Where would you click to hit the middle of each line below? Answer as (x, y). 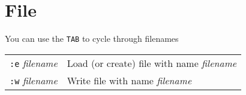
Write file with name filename (129, 80)
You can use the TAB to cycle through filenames (92, 39)
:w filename (34, 80)
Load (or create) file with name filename (152, 63)
